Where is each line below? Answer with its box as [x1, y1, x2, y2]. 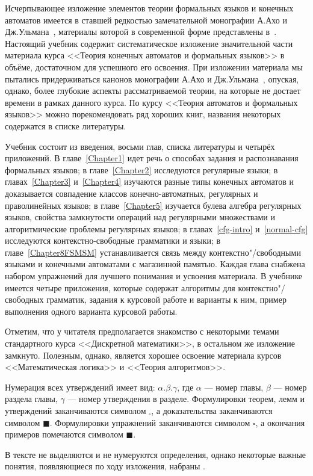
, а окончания [255, 416, 305, 428]
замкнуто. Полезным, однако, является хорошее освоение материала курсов [5, 348, 282, 361]
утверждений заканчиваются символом [5, 404, 146, 416]
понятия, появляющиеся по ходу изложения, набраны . [5, 460, 205, 472]
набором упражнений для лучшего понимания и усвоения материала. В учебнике [5, 270, 303, 282]
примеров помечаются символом [5, 428, 123, 440]
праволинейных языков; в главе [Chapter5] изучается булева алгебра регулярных [5, 199, 302, 211]
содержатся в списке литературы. [5, 119, 126, 132]
